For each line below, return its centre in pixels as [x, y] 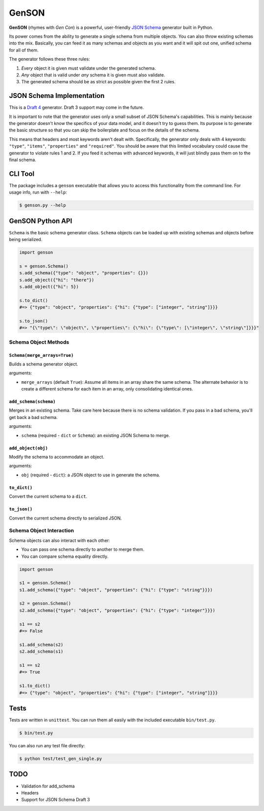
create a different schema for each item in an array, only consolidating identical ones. [107, 389]
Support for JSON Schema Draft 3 [55, 800]
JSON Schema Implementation [57, 96]
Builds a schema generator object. [44, 364]
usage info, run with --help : [38, 192]
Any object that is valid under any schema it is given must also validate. [93, 75]
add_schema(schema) [32, 402]
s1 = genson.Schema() [45, 583]
